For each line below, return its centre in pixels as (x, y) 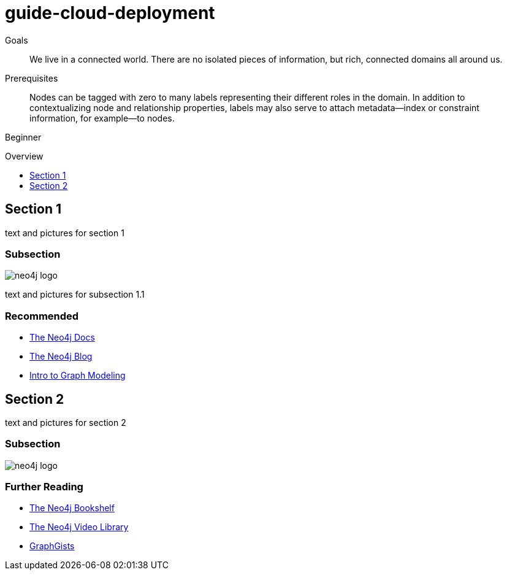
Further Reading (44, 487)
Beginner (23, 137)
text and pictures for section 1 (65, 233)
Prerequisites (32, 78)
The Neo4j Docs (62, 338)
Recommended (42, 316)
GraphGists (52, 546)
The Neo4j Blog (61, 357)
